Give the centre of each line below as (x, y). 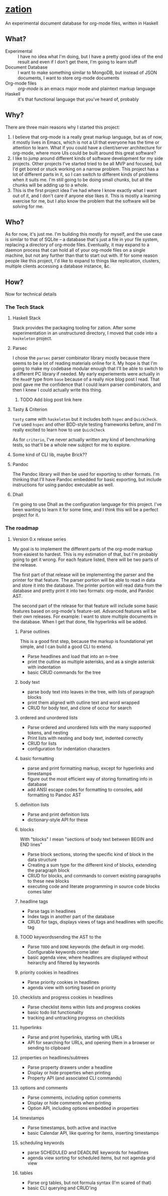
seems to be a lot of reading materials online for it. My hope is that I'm (85, 363)
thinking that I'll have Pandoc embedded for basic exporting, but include (87, 480)
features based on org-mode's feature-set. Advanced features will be (84, 611)
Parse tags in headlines (52, 911)
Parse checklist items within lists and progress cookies (84, 1007)
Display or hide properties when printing (69, 1072)
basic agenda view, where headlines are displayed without (88, 957)
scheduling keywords (42, 1143)
